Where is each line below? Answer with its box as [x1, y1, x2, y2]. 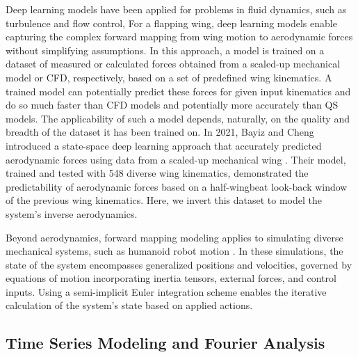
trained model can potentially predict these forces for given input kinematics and [6, 84, 351, 98]
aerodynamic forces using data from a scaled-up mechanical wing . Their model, [6, 152, 346, 166]
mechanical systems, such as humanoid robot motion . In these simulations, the [6, 244, 343, 258]
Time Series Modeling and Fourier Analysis [6, 332, 325, 354]
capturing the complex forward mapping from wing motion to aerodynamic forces [6, 29, 353, 44]
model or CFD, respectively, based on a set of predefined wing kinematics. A [6, 70, 332, 84]
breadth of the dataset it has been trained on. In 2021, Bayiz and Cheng [6, 125, 314, 139]
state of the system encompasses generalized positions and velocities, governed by [6, 257, 352, 271]
